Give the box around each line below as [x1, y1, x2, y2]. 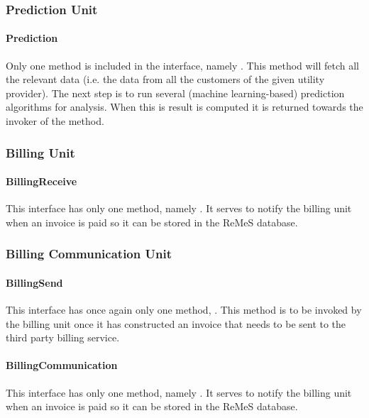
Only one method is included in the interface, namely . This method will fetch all [6, 57, 359, 72]
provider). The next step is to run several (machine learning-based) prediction [6, 85, 345, 100]
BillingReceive [6, 174, 77, 189]
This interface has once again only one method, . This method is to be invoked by [6, 302, 362, 317]
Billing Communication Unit [6, 245, 172, 263]
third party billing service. [6, 330, 120, 345]
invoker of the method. [6, 114, 104, 128]
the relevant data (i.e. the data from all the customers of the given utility [6, 72, 325, 87]
